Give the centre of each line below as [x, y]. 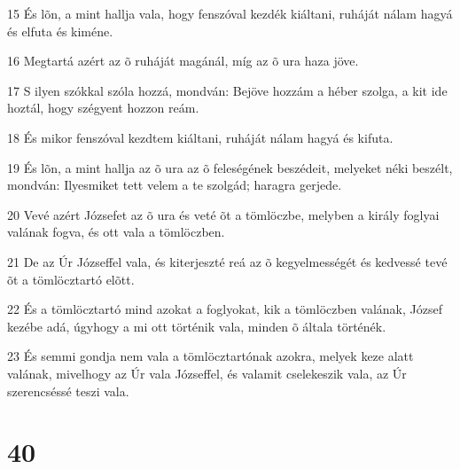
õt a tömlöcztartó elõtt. [71, 279]
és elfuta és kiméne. [60, 31]
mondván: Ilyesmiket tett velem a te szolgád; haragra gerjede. [175, 185]
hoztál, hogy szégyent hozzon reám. [103, 108]
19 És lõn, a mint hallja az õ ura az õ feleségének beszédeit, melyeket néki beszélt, [230, 167]
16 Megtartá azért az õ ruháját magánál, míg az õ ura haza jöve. [183, 61]
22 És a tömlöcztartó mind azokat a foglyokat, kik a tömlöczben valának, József [225, 309]
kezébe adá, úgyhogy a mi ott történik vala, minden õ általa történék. [197, 326]
